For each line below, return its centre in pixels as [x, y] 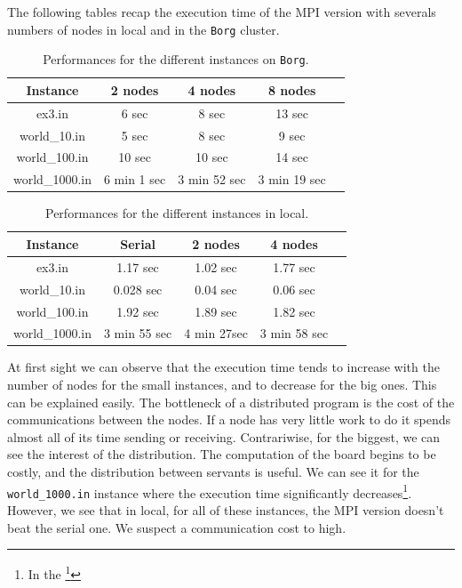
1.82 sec [294, 311]
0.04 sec [216, 289]
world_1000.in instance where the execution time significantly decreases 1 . [210, 491]
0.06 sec [294, 289]
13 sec [292, 113]
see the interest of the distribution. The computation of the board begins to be [222, 454]
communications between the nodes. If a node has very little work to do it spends [229, 419]
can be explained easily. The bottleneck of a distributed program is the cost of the [231, 402]
